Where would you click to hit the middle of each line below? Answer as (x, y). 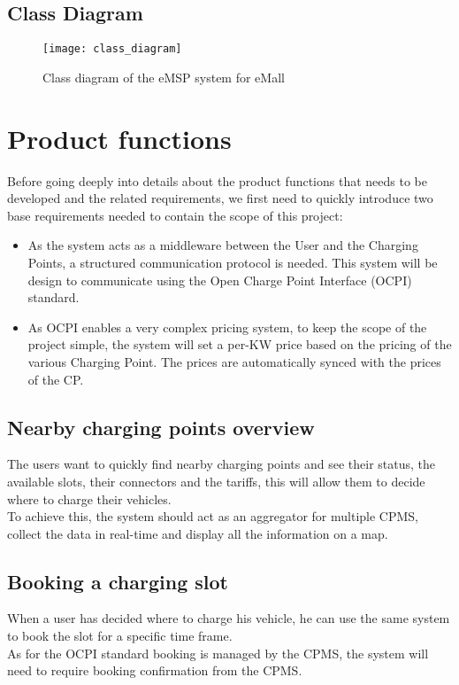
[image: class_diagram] (112, 49)
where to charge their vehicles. (89, 498)
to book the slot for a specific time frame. (120, 636)
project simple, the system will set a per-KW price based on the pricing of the (240, 344)
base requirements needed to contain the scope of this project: (175, 215)
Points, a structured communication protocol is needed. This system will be (233, 262)
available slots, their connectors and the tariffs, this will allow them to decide (216, 481)
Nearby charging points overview (161, 427)
